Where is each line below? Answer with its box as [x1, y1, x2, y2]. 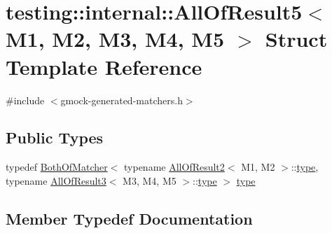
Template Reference [6, 52, 202, 80]
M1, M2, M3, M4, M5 [6, 24, 225, 53]
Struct [265, 24, 328, 53]
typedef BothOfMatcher [6, 160, 108, 174]
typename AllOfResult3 [6, 173, 106, 188]
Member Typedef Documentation [6, 207, 253, 229]
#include [6, 92, 45, 107]
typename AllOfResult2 [124, 160, 225, 174]
